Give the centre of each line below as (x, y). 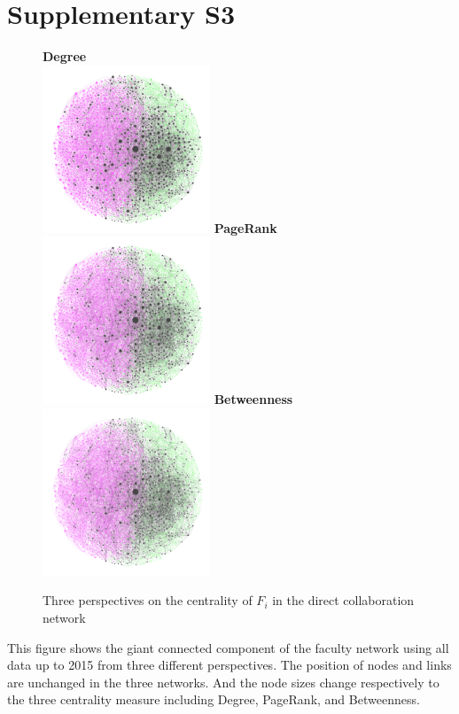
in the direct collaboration (343, 600)
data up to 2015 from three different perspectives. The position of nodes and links (229, 665)
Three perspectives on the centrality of (148, 600)
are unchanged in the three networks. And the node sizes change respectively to (223, 682)
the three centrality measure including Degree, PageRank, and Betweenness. (214, 699)
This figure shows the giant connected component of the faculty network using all (228, 647)
